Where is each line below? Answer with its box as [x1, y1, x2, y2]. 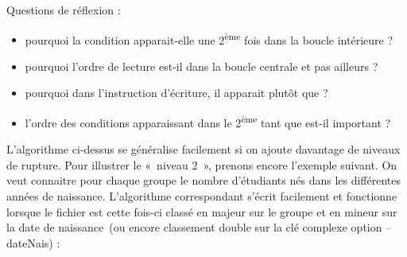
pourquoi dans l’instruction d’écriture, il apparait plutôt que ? [25, 84, 328, 101]
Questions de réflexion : [6, 2, 121, 18]
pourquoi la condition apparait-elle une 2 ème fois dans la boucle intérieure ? [25, 29, 393, 48]
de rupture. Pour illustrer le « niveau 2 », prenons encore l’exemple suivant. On [6, 156, 397, 173]
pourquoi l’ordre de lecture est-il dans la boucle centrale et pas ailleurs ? [25, 57, 378, 74]
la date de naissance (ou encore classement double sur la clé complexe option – [6, 219, 392, 236]
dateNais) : [6, 234, 60, 251]
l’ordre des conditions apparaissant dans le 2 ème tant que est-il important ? [25, 112, 391, 130]
